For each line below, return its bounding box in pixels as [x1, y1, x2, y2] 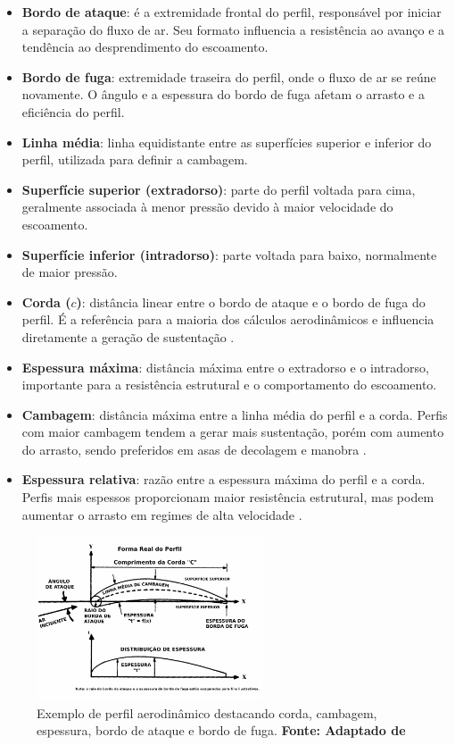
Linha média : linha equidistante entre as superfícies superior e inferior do [21, 132, 432, 151]
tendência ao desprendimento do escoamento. [21, 38, 269, 56]
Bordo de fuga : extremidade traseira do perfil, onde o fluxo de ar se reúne [21, 67, 436, 86]
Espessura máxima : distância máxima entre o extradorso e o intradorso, [21, 357, 429, 376]
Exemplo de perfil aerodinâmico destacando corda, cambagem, [37, 703, 377, 722]
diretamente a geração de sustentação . [21, 327, 235, 346]
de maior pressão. [21, 263, 118, 281]
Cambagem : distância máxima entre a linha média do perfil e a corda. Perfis [21, 405, 448, 423]
